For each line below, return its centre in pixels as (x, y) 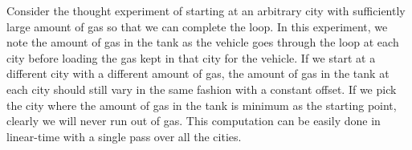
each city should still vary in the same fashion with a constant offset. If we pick (202, 89)
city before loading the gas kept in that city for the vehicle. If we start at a (191, 57)
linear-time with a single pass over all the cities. (124, 136)
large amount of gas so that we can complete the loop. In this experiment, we (197, 26)
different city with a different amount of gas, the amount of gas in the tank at (198, 73)
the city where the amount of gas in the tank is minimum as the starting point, (202, 105)
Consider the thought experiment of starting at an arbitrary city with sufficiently (206, 10)
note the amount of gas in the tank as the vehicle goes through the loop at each (203, 42)
